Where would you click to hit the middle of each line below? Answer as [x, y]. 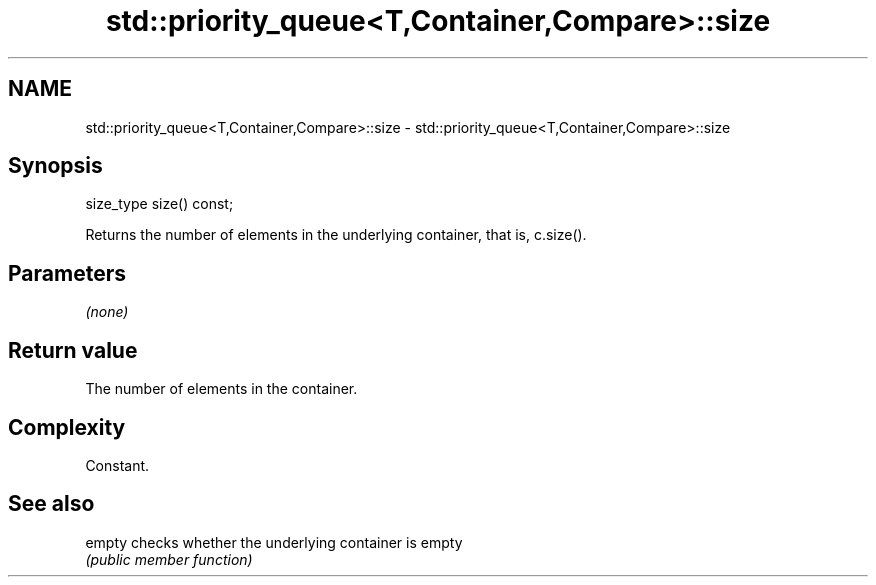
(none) [107, 312]
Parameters [67, 273]
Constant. [117, 465]
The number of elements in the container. [221, 389]
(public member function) [169, 559]
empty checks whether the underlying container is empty [274, 542]
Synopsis [55, 166]
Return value [73, 350]
